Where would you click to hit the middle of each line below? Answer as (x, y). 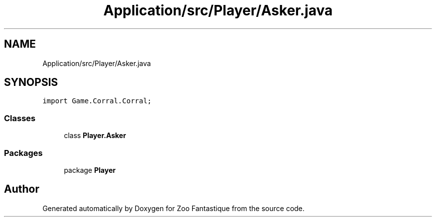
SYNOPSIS (31, 82)
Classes (20, 118)
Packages (23, 153)
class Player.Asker (95, 136)
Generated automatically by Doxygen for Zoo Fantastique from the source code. (173, 208)
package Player (90, 170)
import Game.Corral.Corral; (97, 101)
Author (22, 189)
